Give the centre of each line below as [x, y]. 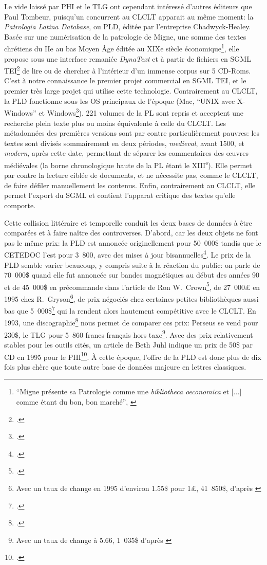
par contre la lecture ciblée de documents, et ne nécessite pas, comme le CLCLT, [131, 175]
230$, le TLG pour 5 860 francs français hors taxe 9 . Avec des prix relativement [129, 334]
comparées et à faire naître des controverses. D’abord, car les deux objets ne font [131, 233]
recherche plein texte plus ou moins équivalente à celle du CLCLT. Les [115, 123]
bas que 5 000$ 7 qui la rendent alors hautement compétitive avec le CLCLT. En [130, 310]
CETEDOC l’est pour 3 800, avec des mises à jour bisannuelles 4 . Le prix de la [128, 254]
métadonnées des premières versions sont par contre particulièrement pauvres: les [132, 133]
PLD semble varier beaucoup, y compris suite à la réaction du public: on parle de [132, 265]
